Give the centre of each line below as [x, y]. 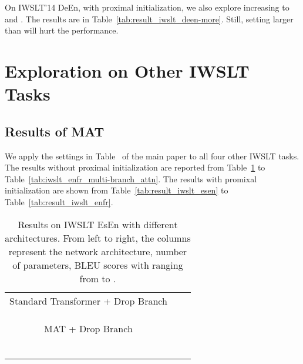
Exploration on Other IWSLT [127, 70]
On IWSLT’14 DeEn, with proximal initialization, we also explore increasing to [147, 7]
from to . [98, 278]
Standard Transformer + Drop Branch [88, 300]
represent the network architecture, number [98, 251]
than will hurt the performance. [62, 30]
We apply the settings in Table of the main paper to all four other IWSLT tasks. [152, 156]
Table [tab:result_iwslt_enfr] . [59, 201]
